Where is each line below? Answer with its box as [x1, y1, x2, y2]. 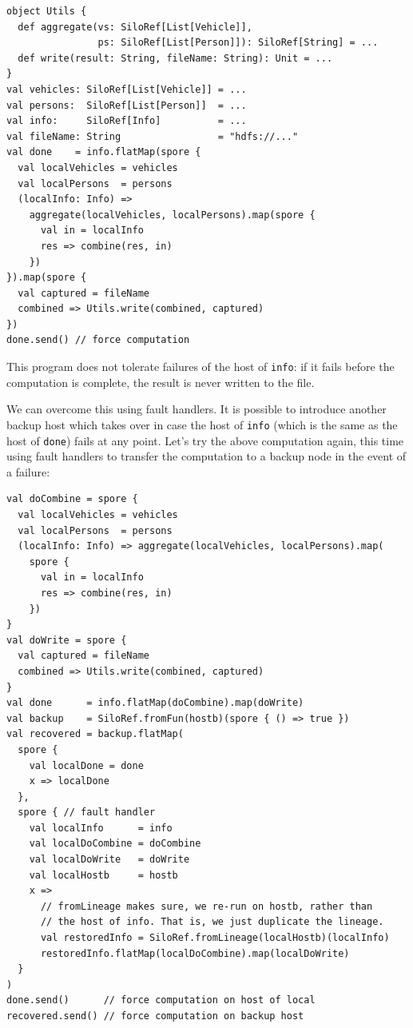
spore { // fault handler [18, 807, 156, 819]
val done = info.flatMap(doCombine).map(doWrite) [6, 697, 304, 709]
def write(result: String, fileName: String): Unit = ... [18, 52, 333, 64]
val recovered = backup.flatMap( [6, 728, 184, 740]
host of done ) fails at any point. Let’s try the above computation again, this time [6, 432, 404, 448]
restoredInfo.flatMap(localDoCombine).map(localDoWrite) [40, 947, 350, 959]
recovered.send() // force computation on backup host [6, 1010, 304, 1022]
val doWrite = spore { [6, 634, 127, 646]
